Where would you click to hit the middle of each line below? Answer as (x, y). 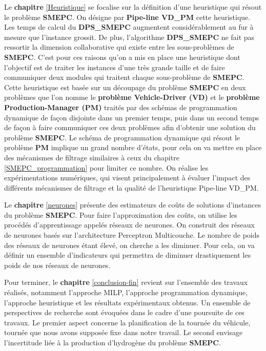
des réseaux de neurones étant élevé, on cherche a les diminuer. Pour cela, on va (129, 245)
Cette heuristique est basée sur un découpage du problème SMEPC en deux (125, 87)
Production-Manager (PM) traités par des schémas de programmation (121, 107)
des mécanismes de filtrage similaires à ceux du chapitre (92, 157)
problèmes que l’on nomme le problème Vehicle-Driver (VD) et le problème (132, 97)
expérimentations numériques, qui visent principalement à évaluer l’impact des (127, 178)
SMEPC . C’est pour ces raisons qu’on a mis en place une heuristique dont (122, 57)
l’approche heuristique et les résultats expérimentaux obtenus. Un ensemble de (127, 302)
